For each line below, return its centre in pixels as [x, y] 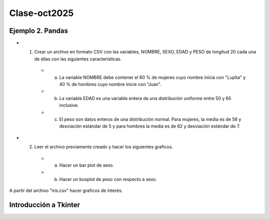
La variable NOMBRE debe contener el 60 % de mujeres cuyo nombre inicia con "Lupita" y [152, 77]
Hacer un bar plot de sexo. [87, 165]
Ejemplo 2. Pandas [39, 31]
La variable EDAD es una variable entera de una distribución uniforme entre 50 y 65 [145, 98]
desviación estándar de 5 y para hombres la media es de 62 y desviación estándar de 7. [150, 126]
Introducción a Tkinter [44, 205]
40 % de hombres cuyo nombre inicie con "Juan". [110, 84]
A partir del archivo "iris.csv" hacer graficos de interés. [66, 190]
